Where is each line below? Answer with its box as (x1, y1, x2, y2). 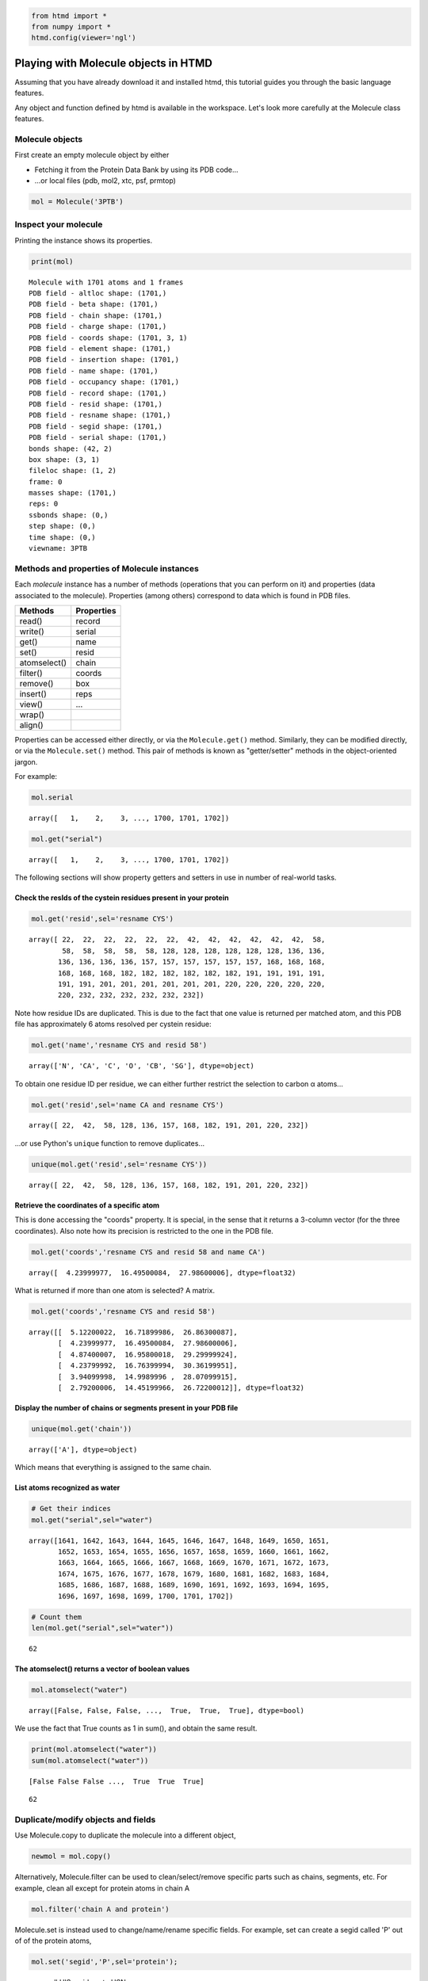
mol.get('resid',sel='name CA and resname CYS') (31, 1100, 224, 1109)
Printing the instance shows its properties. (14, 235, 153, 245)
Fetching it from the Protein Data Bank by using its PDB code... (34, 165, 239, 174)
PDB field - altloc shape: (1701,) (29, 289, 167, 298)
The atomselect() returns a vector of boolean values (14, 1664, 190, 1674)
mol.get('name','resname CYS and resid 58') (31, 1040, 208, 1050)
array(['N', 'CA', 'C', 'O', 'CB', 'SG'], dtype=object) (29, 1062, 255, 1071)
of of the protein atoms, (14, 1936, 92, 1945)
